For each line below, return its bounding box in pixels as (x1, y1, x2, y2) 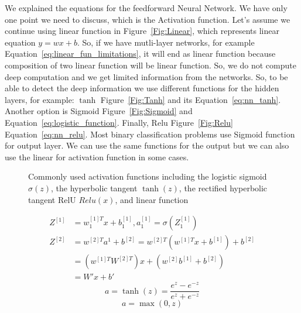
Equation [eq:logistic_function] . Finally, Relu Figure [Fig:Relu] (5, 116, 233, 128)
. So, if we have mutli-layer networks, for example (77, 36, 255, 48)
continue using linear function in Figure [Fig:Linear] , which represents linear (5, 25, 279, 37)
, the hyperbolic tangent (50, 181, 138, 194)
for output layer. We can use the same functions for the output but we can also (5, 139, 289, 152)
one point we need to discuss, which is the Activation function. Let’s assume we (5, 13, 290, 25)
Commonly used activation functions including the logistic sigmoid (28, 170, 267, 183)
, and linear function (115, 193, 189, 205)
